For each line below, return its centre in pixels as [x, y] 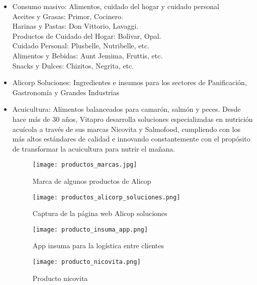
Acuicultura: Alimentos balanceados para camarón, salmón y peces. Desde [126, 109]
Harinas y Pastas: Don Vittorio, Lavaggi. [75, 26]
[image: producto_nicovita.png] [87, 262]
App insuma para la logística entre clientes [98, 245]
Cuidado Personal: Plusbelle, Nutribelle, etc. [81, 46]
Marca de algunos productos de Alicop [92, 181]
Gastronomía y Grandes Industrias [66, 92]
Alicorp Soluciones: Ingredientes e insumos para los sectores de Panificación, [130, 82]
